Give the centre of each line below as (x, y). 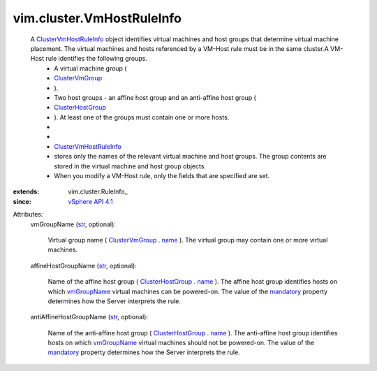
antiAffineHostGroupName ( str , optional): (89, 317)
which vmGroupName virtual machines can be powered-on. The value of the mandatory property (188, 291)
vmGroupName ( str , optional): (73, 224)
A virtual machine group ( (90, 68)
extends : (26, 191)
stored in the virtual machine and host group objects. (130, 166)
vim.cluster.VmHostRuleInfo (97, 18)
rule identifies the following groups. (97, 59)
